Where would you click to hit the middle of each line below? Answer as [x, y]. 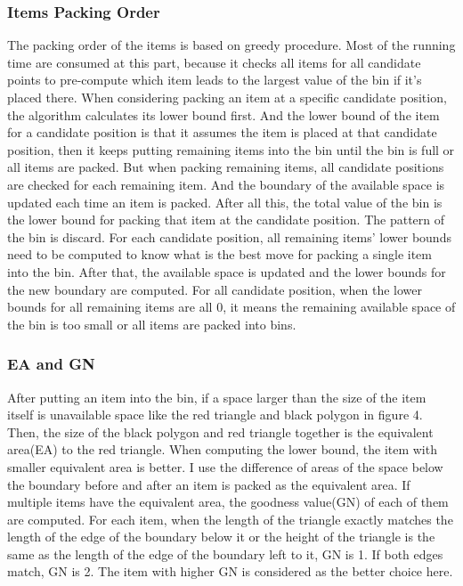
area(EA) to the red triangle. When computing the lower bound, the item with [222, 449]
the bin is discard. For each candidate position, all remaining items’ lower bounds [229, 236]
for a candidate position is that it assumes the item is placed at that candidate [222, 132]
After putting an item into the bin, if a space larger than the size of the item [217, 397]
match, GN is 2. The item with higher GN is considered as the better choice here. [230, 571]
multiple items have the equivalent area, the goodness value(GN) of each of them [228, 502]
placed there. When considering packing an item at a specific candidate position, [227, 97]
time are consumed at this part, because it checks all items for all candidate [214, 62]
